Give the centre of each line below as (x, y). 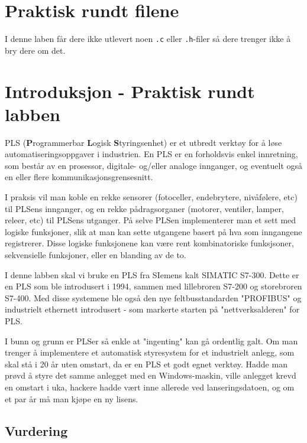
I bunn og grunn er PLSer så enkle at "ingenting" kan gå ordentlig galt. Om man (151, 341)
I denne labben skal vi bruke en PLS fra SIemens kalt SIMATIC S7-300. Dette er (152, 274)
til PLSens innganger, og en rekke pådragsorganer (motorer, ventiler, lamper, (144, 208)
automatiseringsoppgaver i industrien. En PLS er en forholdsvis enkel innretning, (151, 154)
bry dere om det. (35, 50)
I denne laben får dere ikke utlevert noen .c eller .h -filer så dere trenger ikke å (148, 39)
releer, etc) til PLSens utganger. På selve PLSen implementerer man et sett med (151, 220)
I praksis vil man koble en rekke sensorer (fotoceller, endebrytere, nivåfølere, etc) (151, 197)
